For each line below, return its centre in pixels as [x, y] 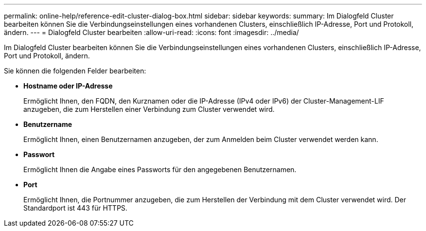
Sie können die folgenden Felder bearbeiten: [75, 71]
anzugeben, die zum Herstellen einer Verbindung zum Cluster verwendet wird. [149, 109]
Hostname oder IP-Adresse [68, 86]
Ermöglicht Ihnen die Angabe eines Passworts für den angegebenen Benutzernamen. [160, 169]
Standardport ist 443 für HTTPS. [75, 208]
